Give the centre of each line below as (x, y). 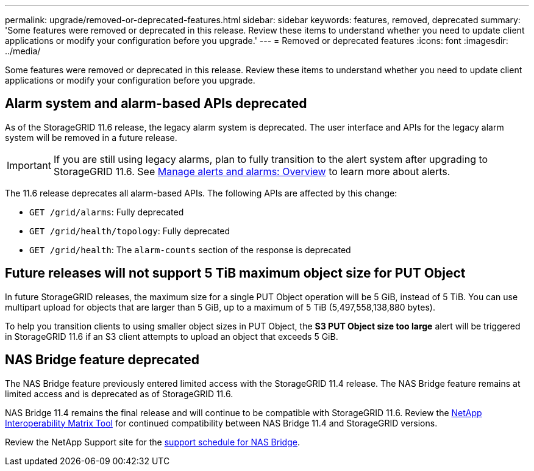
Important (29, 165)
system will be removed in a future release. (91, 137)
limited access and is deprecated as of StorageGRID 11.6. (119, 394)
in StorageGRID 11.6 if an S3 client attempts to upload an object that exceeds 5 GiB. (172, 336)
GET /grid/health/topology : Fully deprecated (130, 231)
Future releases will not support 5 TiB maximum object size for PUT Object (235, 273)
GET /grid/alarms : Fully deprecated (107, 212)
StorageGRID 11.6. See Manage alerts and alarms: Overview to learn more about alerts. (252, 171)
